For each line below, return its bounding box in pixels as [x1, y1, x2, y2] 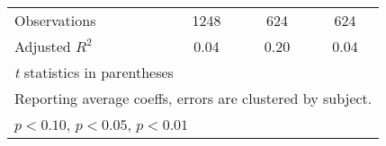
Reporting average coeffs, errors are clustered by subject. [14, 88, 373, 108]
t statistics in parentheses [14, 62, 174, 82]
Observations [14, 10, 96, 30]
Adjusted [14, 36, 71, 56]
